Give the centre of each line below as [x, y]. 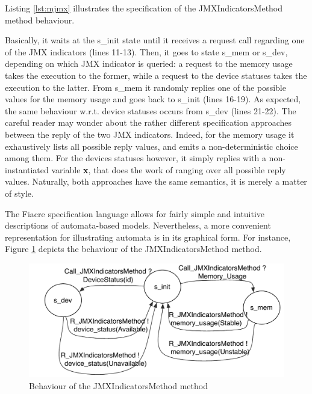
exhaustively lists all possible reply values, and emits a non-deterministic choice [151, 146]
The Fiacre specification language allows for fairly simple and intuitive [135, 213]
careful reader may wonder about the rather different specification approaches [148, 122]
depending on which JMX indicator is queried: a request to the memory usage [149, 63]
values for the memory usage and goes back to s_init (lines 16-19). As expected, [153, 99]
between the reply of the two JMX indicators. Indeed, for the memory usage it [150, 134]
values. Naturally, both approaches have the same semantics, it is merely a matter [156, 181]
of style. [19, 193]
